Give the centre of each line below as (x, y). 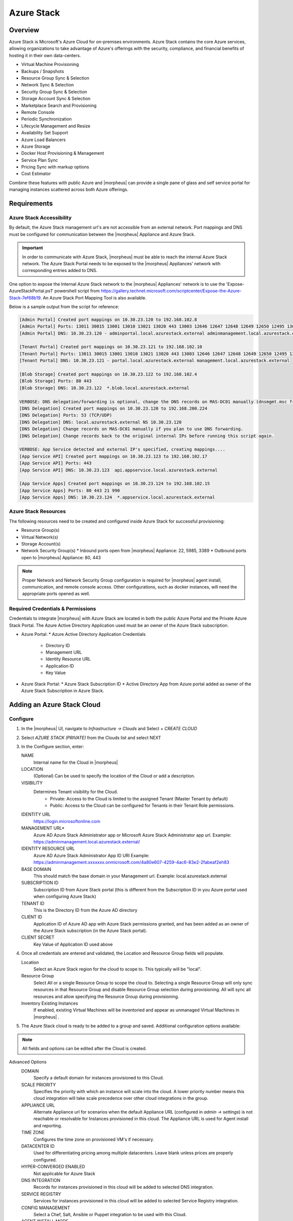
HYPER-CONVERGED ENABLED (53, 1167)
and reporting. (48, 1125)
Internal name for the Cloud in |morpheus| (76, 762)
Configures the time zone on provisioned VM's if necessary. (94, 1139)
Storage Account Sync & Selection (56, 99)
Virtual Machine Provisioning (50, 64)
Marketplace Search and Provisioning (59, 105)
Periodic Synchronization (46, 119)
